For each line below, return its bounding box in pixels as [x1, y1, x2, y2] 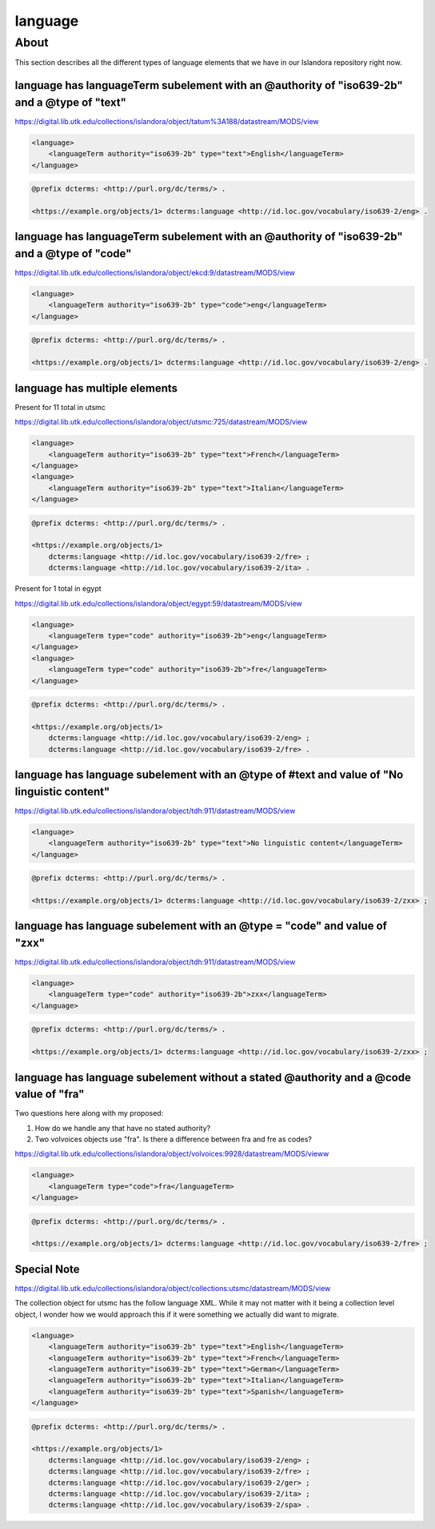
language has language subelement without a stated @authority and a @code [14, 1070, 412, 1084]
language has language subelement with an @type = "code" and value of [14, 919, 388, 933]
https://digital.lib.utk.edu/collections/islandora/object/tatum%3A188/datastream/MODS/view [14, 116, 319, 126]
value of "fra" [14, 1088, 85, 1101]
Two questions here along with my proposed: [14, 1109, 164, 1118]
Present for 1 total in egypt [14, 584, 102, 593]
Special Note [14, 1262, 80, 1276]
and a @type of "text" [14, 95, 127, 109]
